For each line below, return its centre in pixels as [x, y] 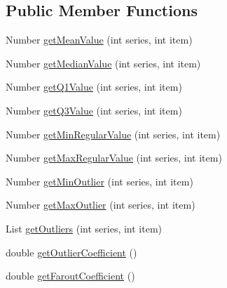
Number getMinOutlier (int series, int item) [99, 181]
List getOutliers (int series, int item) [84, 228]
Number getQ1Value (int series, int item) [94, 87]
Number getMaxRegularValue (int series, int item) [114, 158]
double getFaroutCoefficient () [70, 276]
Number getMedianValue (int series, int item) [103, 63]
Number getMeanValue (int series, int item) [99, 40]
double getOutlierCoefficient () [71, 252]
